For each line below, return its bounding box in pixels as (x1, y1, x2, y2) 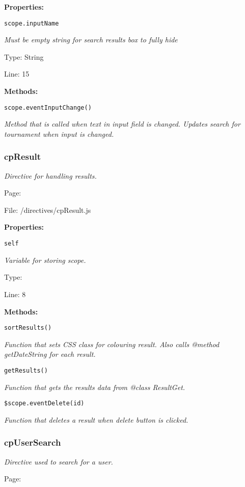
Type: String (4, 51, 44, 62)
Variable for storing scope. (4, 254, 86, 265)
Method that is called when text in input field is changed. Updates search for (4, 118, 240, 129)
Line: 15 (4, 68, 30, 79)
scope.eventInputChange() (4, 104, 92, 111)
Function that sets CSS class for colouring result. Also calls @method (4, 338, 220, 349)
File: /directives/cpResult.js (4, 204, 91, 215)
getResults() (4, 367, 48, 374)
